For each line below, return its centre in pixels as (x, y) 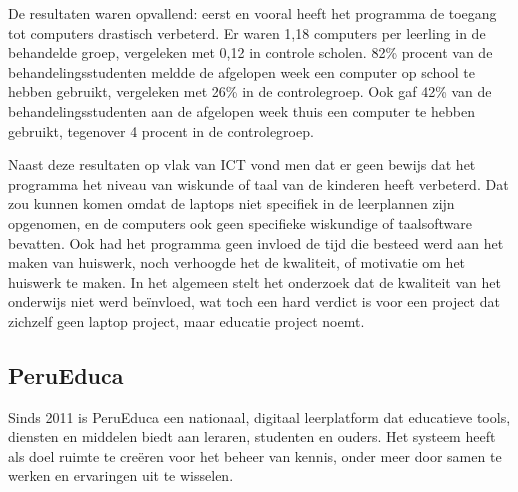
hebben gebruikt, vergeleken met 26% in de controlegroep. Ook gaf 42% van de (250, 91)
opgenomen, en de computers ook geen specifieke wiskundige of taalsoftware (240, 222)
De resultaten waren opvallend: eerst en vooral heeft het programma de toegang (252, 13)
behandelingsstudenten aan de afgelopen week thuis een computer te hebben (241, 110)
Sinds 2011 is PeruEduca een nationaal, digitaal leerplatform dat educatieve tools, (259, 416)
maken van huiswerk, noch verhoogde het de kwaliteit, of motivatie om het (237, 262)
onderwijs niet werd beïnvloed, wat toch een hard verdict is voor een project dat (254, 301)
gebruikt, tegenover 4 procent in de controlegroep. (161, 130)
